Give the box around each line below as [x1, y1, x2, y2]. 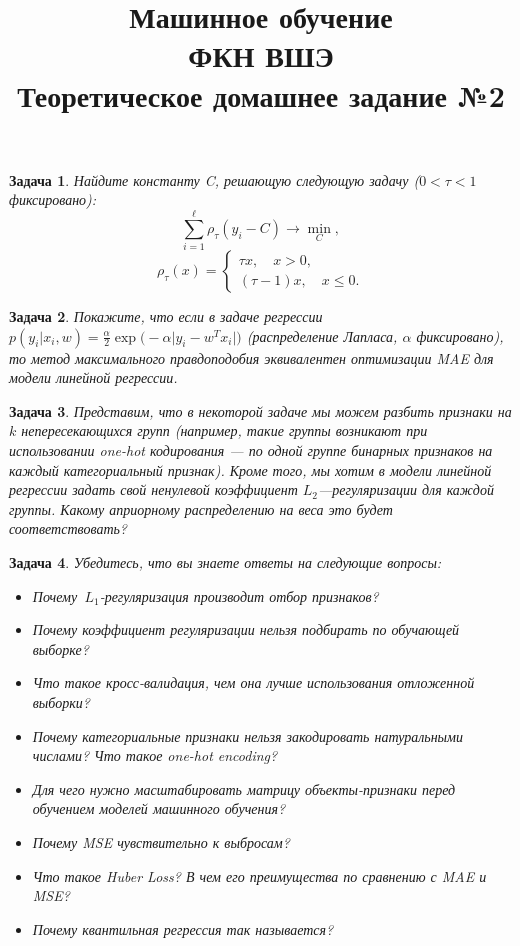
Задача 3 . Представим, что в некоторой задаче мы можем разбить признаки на [9, 400, 512, 421]
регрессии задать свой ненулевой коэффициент [9, 479, 298, 500]
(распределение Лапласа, [246, 325, 398, 346]
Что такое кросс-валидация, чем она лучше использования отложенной [32, 672, 475, 693]
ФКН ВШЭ [188, 35, 334, 76]
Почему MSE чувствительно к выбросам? [32, 831, 290, 852]
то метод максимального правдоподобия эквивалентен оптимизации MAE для [9, 347, 494, 368]
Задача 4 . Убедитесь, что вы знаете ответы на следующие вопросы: [9, 552, 442, 572]
